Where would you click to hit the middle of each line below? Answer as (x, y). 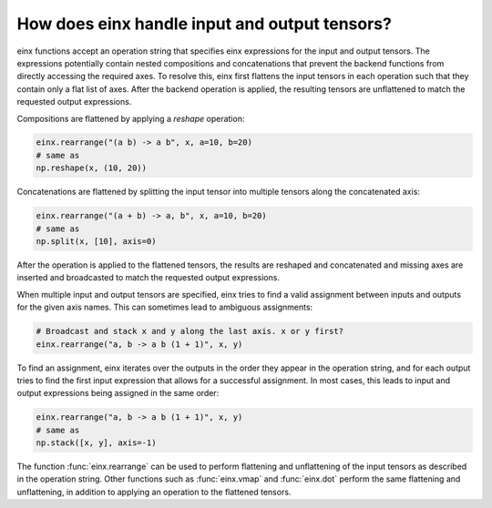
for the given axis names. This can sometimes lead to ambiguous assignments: (165, 307)
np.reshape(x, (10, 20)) (92, 168)
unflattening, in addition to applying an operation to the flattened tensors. (154, 492)
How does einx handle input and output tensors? (204, 24)
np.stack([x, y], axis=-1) (96, 443)
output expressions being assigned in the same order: (118, 393)
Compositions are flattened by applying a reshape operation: (131, 118)
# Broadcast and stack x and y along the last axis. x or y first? (190, 331)
